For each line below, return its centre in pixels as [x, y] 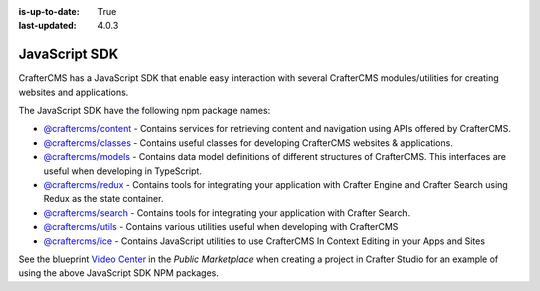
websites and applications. [73, 92]
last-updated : [47, 26]
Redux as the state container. [103, 199]
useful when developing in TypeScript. [122, 171]
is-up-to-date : [49, 11]
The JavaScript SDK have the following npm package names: [144, 111]
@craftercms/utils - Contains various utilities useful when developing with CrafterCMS [221, 227]
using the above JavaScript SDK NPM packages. [119, 273]
